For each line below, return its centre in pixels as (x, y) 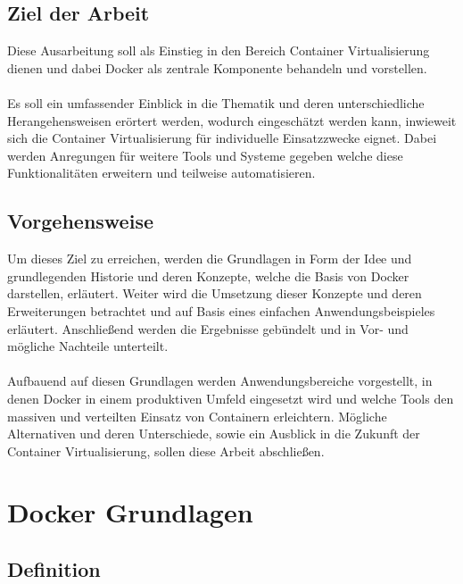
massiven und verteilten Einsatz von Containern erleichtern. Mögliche (197, 416)
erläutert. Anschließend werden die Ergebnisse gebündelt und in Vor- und (208, 328)
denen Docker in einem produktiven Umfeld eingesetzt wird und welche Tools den (231, 398)
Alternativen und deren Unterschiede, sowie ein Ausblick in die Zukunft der (214, 434)
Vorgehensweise (80, 221)
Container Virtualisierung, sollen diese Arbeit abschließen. (166, 451)
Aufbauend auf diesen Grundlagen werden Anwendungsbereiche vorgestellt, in (220, 381)
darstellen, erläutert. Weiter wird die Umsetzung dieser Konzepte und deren (215, 293)
